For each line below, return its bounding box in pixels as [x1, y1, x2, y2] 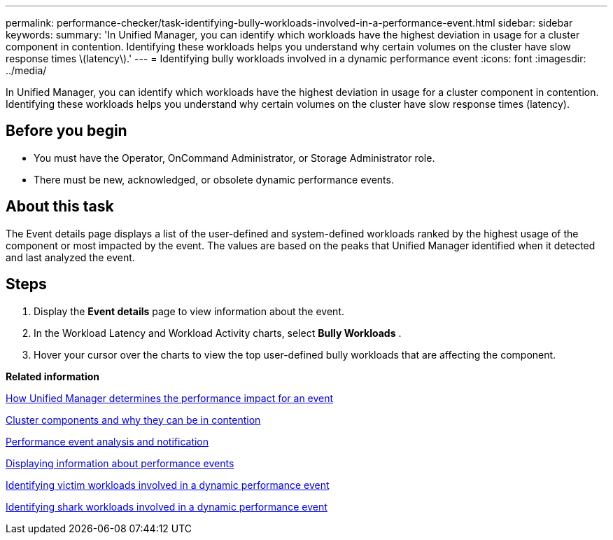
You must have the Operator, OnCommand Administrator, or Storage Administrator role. [34, 151, 435, 164]
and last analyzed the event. [6, 251, 135, 263]
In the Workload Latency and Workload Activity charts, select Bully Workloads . [34, 326, 402, 339]
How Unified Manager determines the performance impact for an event [6, 392, 334, 404]
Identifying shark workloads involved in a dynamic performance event [6, 500, 327, 513]
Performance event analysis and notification [6, 435, 209, 448]
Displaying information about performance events [6, 457, 234, 469]
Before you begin [6, 122, 127, 140]
